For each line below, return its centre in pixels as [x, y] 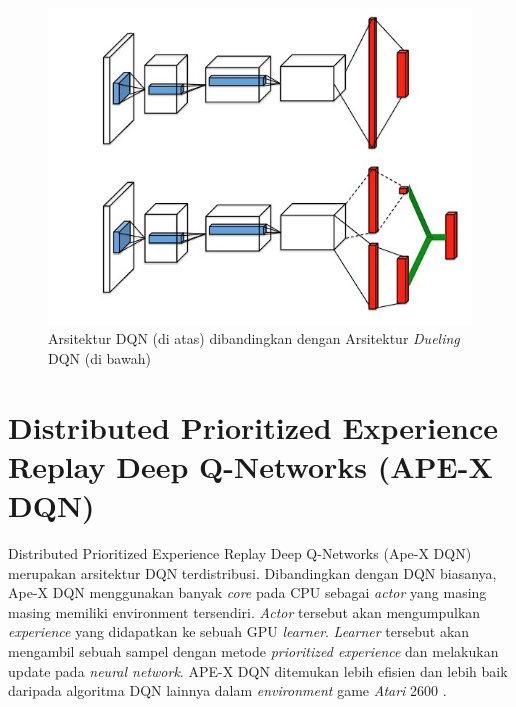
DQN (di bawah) [99, 357]
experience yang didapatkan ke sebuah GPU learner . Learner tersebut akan [239, 631]
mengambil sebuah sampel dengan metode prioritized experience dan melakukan [253, 650]
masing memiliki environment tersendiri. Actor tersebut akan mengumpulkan [244, 611]
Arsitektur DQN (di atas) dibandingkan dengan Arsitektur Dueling [254, 338]
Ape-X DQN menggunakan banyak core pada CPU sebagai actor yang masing [247, 592]
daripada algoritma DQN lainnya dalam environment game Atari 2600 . [227, 690]
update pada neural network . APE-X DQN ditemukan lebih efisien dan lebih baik [258, 670]
